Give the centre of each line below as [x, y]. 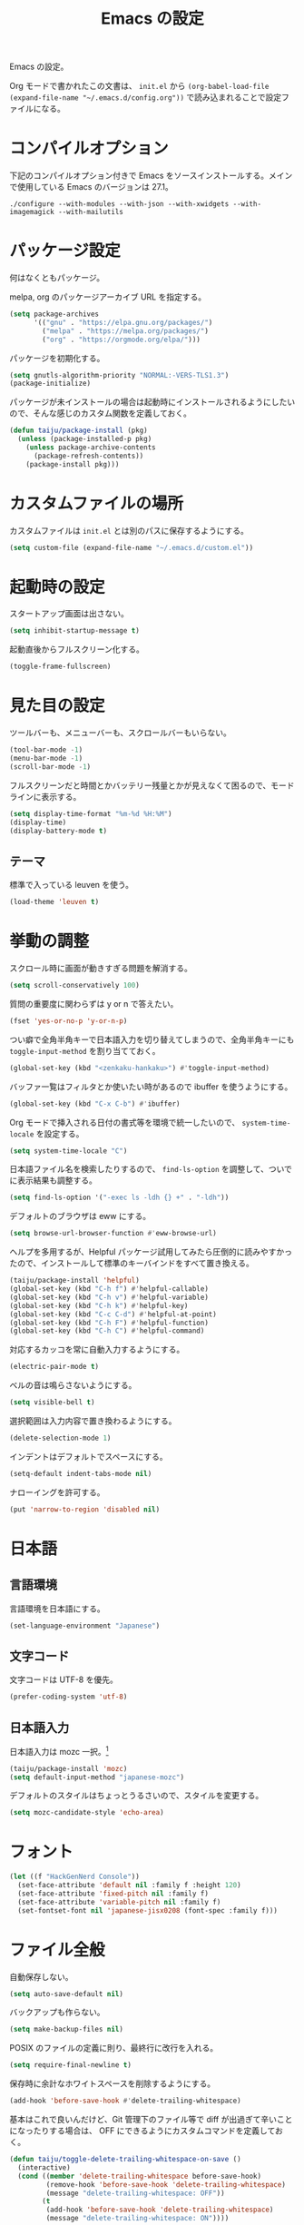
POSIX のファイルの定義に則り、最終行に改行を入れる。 [114, 2048]
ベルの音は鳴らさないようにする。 [73, 1385]
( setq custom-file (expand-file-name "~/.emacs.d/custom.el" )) [132, 547]
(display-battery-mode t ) [58, 831]
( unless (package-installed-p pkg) [85, 439]
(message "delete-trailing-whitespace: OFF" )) [135, 2193]
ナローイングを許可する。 [57, 1492]
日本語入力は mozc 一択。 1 [59, 1751]
